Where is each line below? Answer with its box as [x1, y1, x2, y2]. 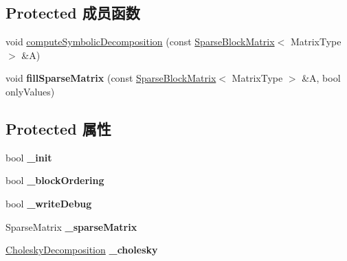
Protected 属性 [5, 117, 111, 139]
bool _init [5, 150, 52, 164]
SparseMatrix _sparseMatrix [5, 219, 137, 234]
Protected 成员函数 [5, 2, 140, 23]
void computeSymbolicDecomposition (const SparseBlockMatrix [5, 34, 275, 49]
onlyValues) [5, 84, 55, 98]
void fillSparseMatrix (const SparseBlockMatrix [5, 71, 216, 85]
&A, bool [302, 71, 341, 85]
